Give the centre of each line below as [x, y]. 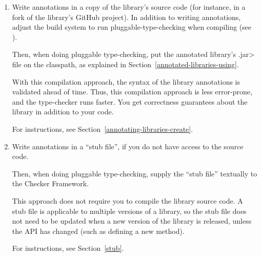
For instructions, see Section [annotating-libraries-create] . [103, 128]
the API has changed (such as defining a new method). [98, 231]
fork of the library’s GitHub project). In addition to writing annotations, [126, 17]
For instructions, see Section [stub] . [68, 248]
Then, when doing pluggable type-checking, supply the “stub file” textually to [135, 173]
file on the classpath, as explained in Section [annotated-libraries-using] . [125, 64]
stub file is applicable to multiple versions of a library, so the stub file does [129, 211]
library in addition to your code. [63, 112]
